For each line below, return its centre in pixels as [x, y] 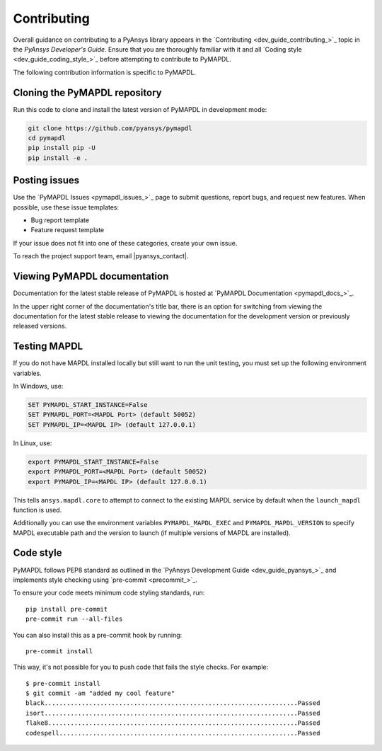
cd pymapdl [47, 138]
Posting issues [46, 180]
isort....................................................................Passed [173, 713]
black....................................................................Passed [173, 703]
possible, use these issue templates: [66, 207]
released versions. [40, 326]
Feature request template [68, 230]
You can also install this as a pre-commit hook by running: [98, 635]
